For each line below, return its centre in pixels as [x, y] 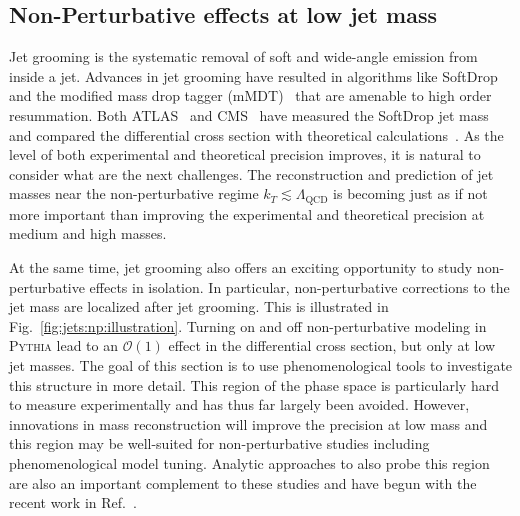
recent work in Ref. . [73, 502]
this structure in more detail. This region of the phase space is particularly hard [254, 384]
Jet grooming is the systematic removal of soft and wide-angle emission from [243, 56]
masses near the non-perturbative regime [134, 193]
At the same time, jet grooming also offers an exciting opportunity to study [241, 267]
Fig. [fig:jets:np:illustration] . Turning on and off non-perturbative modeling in [248, 325]
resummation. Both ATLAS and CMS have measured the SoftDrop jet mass [249, 114]
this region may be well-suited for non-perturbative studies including [219, 443]
